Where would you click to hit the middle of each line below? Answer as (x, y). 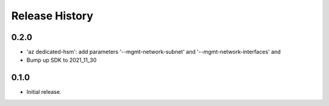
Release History (52, 16)
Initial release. (44, 92)
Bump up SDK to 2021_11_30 (62, 60)
